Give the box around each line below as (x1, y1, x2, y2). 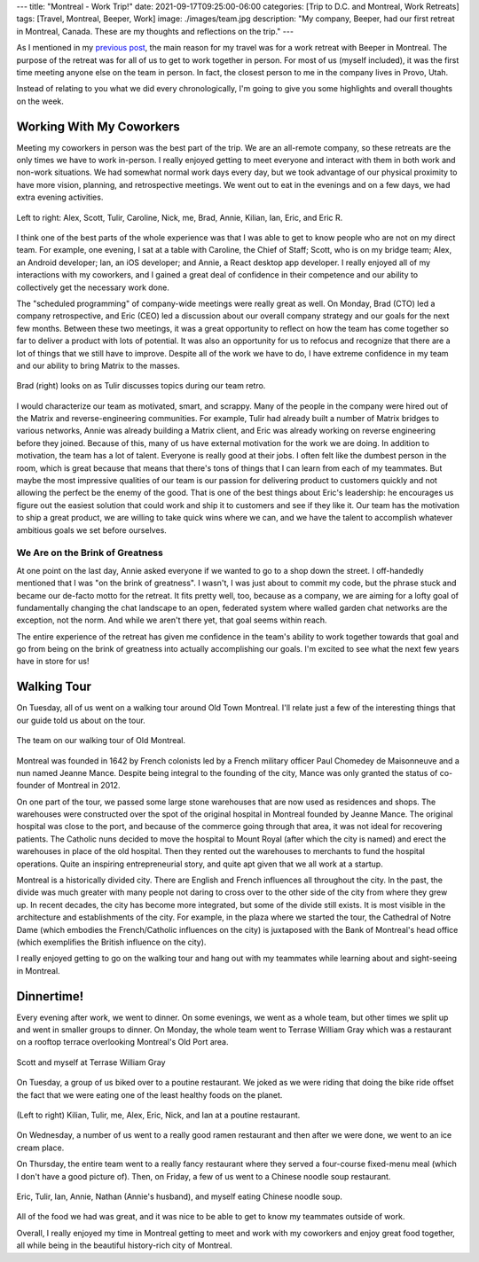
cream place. (16, 1142, 65, 1153)
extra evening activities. (16, 192, 104, 203)
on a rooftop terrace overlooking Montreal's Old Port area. (16, 1037, 229, 1047)
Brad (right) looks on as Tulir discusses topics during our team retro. (16, 380, 266, 391)
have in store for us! (16, 656, 90, 667)
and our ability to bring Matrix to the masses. (16, 360, 181, 371)
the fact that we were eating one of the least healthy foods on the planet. (16, 1089, 283, 1100)
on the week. (16, 96, 64, 106)
